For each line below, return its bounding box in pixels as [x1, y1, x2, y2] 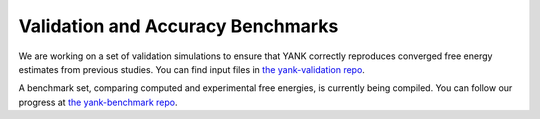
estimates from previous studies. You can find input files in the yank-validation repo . [18, 63, 365, 75]
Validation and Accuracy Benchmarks [18, 15, 339, 37]
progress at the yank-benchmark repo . [18, 96, 178, 108]
